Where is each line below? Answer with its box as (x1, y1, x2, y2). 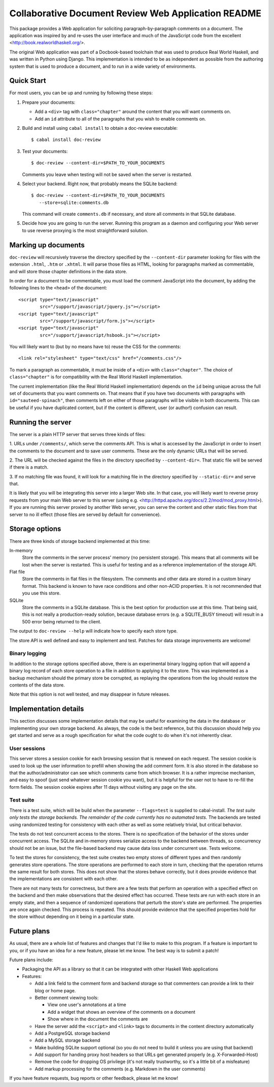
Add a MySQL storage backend (35, 1037, 100, 1043)
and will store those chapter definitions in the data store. (9, 268, 127, 274)
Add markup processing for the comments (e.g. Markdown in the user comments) (35, 1066, 205, 1072)
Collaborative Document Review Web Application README (9, 8, 261, 19)
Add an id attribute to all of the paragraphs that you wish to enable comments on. (35, 116, 207, 122)
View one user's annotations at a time (47, 1002, 126, 1008)
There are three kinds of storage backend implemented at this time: (9, 538, 151, 544)
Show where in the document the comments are (47, 1016, 148, 1022)
